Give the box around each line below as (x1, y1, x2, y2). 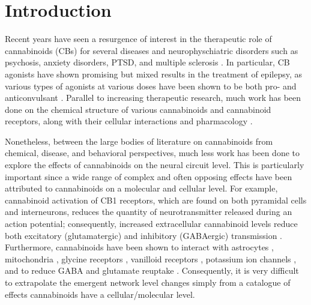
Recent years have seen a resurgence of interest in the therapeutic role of (5, 32, 272, 45)
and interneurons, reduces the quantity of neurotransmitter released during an (5, 205, 292, 218)
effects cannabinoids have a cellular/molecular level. (5, 288, 195, 300)
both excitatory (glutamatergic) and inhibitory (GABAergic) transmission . (5, 229, 282, 241)
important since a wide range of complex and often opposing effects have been (5, 170, 292, 183)
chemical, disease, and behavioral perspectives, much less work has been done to (5, 146, 300, 159)
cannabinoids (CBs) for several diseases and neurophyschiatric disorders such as (5, 44, 298, 56)
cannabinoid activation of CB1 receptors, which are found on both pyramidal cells (5, 193, 307, 206)
